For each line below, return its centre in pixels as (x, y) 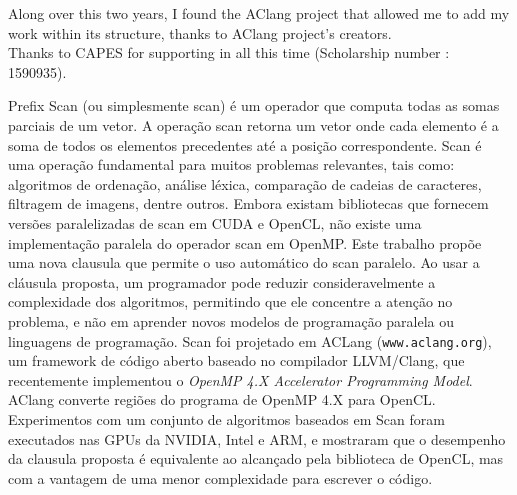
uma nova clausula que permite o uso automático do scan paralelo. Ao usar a (244, 262)
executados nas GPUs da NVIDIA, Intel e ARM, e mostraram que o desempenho (257, 438)
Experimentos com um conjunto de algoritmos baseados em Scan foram (226, 418)
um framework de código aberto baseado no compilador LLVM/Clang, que (236, 360)
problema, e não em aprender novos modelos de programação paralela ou (231, 320)
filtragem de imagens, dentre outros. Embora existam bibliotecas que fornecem (248, 203)
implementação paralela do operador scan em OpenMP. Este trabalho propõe (245, 242)
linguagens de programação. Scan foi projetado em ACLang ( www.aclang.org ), (250, 340)
